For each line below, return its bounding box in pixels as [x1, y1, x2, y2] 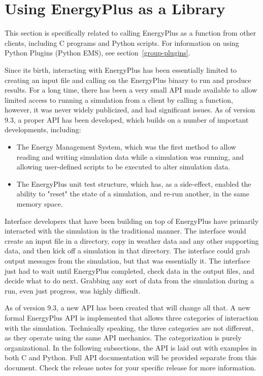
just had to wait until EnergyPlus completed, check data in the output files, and [5, 265, 254, 276]
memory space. [16, 198, 63, 209]
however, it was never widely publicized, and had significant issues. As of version [5, 104, 255, 115]
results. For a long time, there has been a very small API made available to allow [5, 84, 257, 95]
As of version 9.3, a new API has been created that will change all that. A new [5, 302, 250, 313]
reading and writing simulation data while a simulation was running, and [16, 151, 244, 162]
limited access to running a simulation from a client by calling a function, [5, 94, 233, 105]
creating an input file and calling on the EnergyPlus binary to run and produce [5, 74, 251, 85]
